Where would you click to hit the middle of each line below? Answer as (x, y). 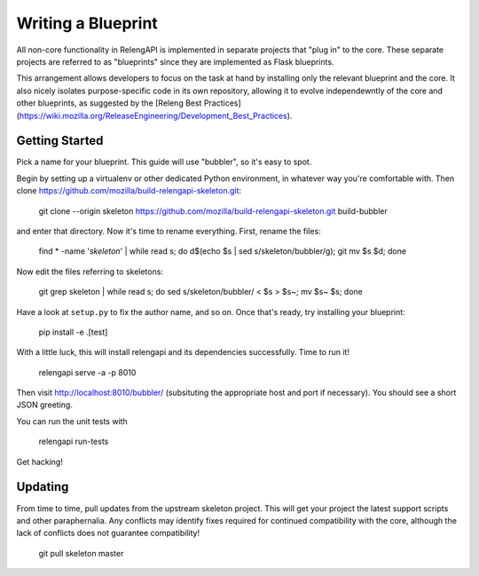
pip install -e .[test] (73, 332)
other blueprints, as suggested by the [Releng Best (109, 103)
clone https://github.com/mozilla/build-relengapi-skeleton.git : (129, 191)
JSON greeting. (44, 405)
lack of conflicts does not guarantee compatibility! (108, 533)
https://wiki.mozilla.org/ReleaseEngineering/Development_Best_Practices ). (156, 115)
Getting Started (60, 141)
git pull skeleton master (81, 553)
